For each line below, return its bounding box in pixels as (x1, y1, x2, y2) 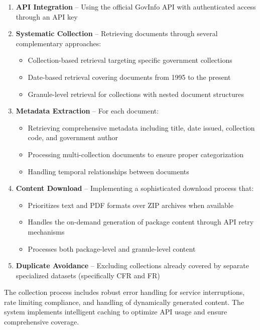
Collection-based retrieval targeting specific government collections (28, 55, 232, 65)
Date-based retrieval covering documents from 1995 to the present (28, 71, 231, 82)
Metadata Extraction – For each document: (16, 105, 159, 116)
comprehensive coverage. (4, 316, 79, 327)
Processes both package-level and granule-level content (28, 243, 196, 254)
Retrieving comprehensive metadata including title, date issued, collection (28, 122, 255, 133)
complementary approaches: (16, 38, 101, 48)
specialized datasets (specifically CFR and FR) (16, 270, 160, 280)
